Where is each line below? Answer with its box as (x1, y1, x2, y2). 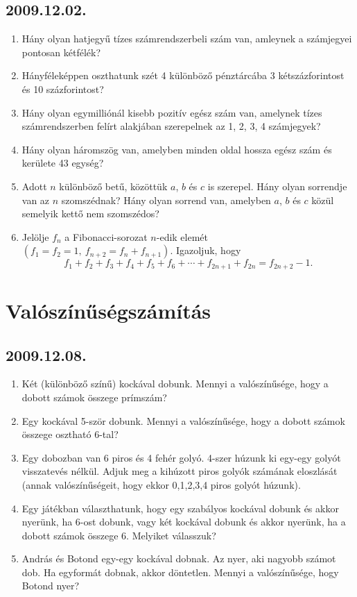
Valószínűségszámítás (6, 296, 211, 324)
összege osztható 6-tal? (21, 427, 119, 442)
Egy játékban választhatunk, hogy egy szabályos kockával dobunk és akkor (21, 501, 339, 515)
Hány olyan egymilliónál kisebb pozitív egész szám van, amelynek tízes (21, 105, 322, 119)
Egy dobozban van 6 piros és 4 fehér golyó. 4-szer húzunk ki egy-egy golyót (21, 450, 341, 464)
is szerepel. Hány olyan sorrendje (207, 178, 347, 193)
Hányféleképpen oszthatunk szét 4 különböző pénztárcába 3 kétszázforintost (21, 68, 345, 83)
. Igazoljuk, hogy (170, 243, 241, 258)
